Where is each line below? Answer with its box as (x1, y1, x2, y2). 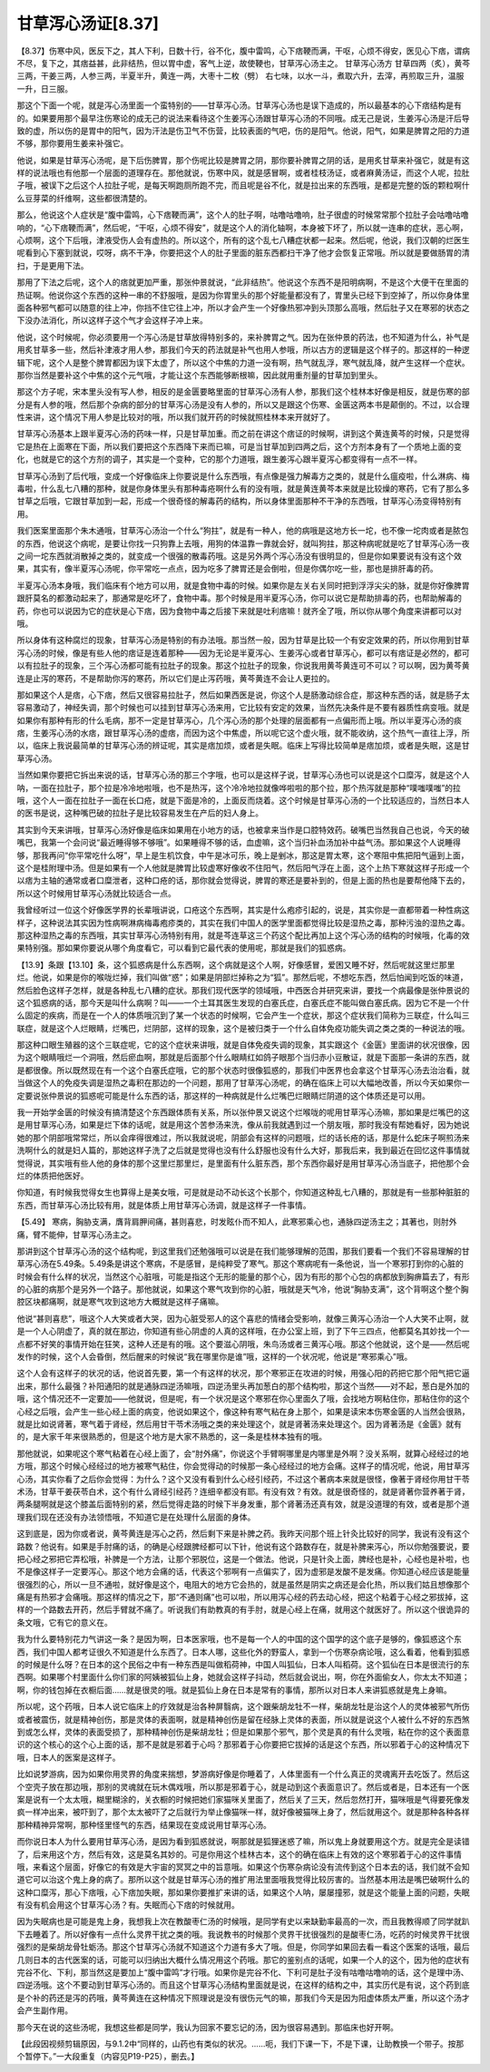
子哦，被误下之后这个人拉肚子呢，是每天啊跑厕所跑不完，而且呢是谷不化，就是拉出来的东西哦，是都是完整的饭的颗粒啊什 (16, 180, 470, 191)
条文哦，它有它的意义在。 (16, 1617, 113, 1627)
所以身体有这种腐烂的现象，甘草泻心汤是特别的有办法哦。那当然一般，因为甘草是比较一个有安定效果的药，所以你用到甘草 (16, 635, 470, 646)
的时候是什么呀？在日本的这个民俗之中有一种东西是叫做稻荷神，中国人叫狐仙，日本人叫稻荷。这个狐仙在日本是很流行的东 (16, 1659, 470, 1670)
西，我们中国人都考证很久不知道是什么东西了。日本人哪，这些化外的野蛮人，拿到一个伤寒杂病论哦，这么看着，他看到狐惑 (16, 1647, 470, 1657)
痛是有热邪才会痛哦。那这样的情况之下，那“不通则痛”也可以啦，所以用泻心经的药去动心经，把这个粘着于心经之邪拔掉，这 (16, 1592, 469, 1603)
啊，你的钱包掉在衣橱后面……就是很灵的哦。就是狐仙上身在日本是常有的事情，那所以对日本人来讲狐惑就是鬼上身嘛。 (16, 1684, 453, 1696)
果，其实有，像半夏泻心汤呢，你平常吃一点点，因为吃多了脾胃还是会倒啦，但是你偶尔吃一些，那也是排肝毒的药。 (16, 563, 438, 574)
